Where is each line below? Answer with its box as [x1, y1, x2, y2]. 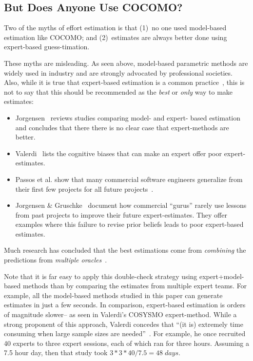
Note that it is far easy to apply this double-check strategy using [4, 271, 197, 281]
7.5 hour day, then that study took [4, 347, 108, 358]
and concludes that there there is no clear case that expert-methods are [15, 122, 229, 132]
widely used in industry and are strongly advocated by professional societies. [4, 67, 233, 78]
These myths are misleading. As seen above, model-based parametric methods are [4, 58, 248, 68]
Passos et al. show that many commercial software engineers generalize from [15, 174, 243, 184]
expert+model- [199, 271, 244, 281]
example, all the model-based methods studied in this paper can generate [4, 290, 223, 300]
